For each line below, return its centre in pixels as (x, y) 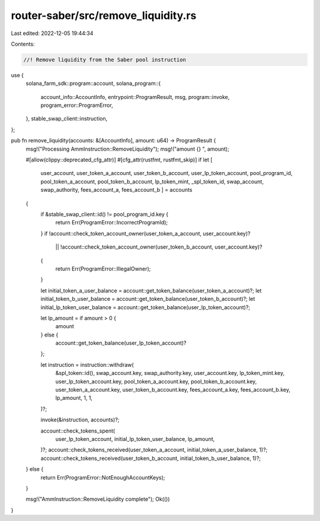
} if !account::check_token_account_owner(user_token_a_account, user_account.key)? (145, 233)
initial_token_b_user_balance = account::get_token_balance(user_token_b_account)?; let (148, 299)
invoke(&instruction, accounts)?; (80, 420)
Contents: (23, 44)
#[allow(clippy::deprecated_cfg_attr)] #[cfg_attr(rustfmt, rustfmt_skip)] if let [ (119, 160)
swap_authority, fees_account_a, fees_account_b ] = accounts (116, 190)
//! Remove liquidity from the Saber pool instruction (105, 60)
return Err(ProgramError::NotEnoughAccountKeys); (103, 477)
